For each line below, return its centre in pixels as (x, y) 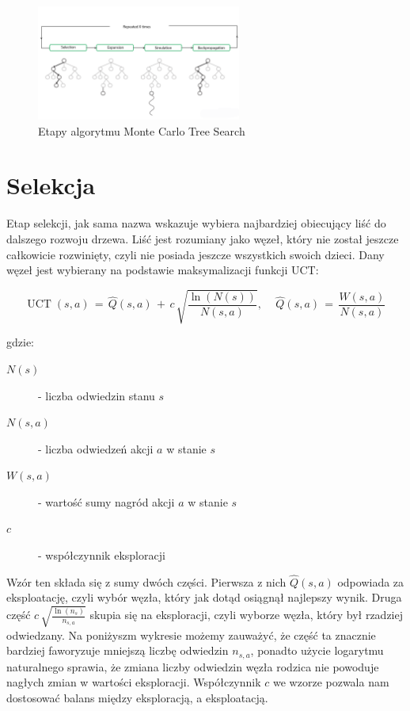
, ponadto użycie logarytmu (317, 650)
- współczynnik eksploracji (102, 555)
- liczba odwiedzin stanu (97, 395)
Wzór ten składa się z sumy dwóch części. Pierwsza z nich (146, 581)
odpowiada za (371, 581)
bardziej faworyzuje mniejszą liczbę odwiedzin (118, 650)
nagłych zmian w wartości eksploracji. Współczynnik (134, 682)
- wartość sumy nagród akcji (106, 501)
